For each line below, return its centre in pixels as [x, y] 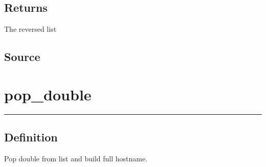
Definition [31, 137]
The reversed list [30, 29]
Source [22, 57]
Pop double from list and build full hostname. [76, 158]
